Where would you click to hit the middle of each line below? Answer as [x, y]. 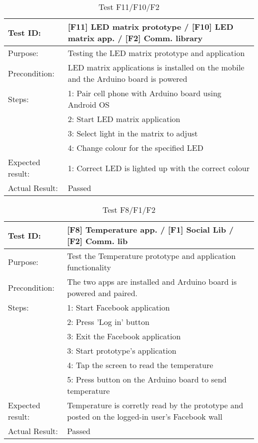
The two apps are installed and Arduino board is [152, 282]
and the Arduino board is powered [128, 79]
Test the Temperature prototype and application [151, 256]
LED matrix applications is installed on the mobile [156, 67]
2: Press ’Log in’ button [108, 322]
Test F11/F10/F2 [129, 7]
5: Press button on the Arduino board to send [147, 379]
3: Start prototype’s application [122, 350]
